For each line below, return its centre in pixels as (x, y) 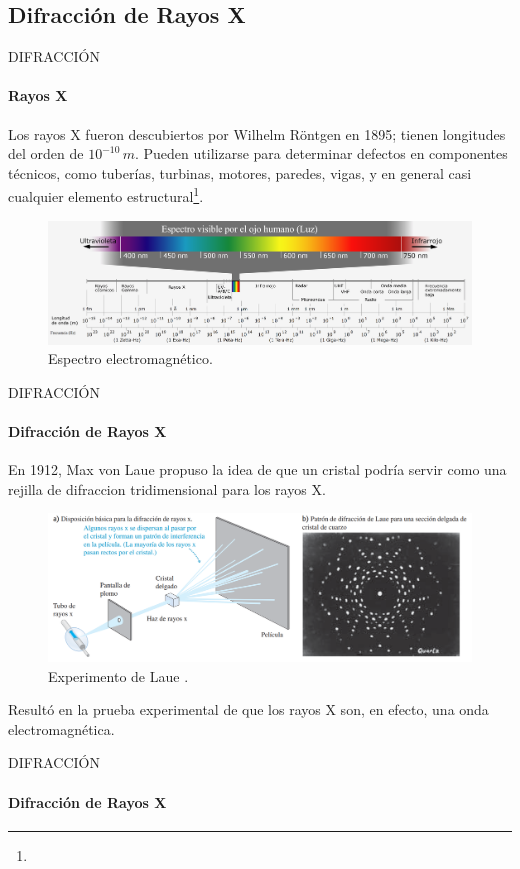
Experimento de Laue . (118, 675)
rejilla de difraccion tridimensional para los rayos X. (167, 488)
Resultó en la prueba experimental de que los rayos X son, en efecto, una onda (248, 709)
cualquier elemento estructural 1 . (106, 195)
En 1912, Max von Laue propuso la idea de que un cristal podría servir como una (257, 469)
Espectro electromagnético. (130, 358)
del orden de (46, 153)
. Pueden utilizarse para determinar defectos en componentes (321, 153)
